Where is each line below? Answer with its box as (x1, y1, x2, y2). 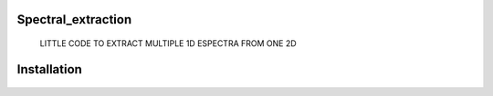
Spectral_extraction (16, 12, 132, 27)
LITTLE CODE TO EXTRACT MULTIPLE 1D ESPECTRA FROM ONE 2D (39, 38, 297, 49)
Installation (16, 62, 82, 77)
